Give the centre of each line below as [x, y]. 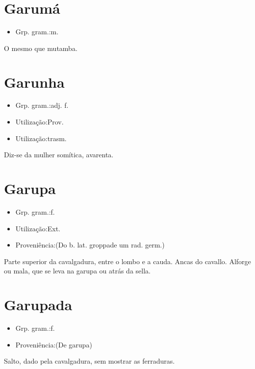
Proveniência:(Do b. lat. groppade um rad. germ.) [90, 245]
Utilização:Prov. [39, 122]
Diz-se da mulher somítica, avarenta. [59, 155]
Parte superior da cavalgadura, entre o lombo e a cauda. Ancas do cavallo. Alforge [127, 261]
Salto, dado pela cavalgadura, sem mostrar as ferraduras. [89, 361]
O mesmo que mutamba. [41, 48]
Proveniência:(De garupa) [54, 344]
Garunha [34, 82]
